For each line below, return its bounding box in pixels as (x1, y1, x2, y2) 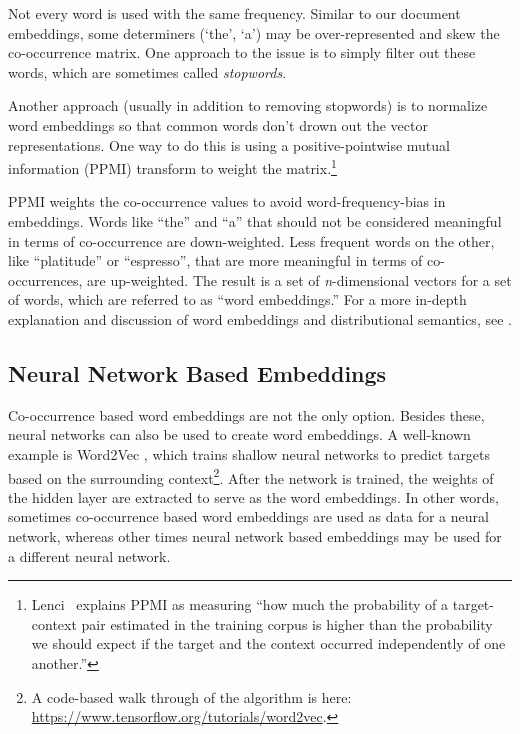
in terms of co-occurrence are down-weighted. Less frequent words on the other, (8, 230, 495, 251)
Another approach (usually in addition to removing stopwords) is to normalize (8, 95, 488, 116)
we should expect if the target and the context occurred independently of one (31, 633, 506, 654)
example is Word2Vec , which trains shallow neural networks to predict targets (8, 443, 491, 464)
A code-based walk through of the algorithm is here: (31, 686, 352, 707)
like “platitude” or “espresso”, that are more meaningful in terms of (8, 250, 423, 271)
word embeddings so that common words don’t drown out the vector (8, 114, 428, 135)
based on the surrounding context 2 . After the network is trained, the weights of (8, 464, 494, 488)
